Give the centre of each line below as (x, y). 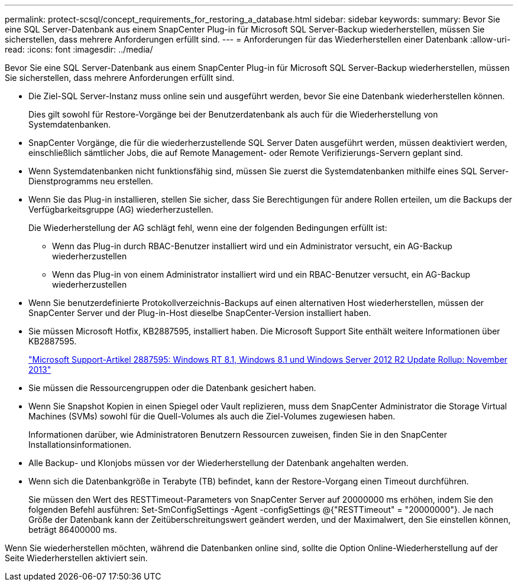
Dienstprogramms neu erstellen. (91, 181)
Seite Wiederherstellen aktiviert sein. (76, 558)
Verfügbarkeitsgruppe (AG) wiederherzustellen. (121, 209)
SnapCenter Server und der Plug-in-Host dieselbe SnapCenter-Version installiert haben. (200, 313)
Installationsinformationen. (80, 445)
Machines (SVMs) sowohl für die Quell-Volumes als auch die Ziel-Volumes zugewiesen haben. (212, 416)
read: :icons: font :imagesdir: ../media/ (79, 49)
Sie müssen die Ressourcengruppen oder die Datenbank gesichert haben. (172, 388)
